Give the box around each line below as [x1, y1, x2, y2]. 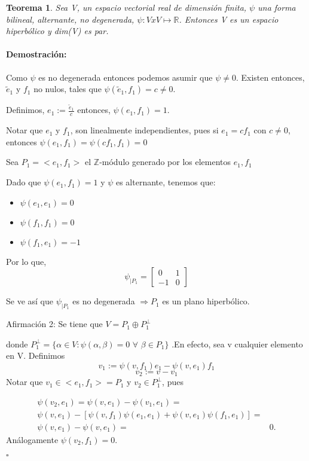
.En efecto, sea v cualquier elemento [172, 337, 303, 350]
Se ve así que [6, 295, 54, 307]
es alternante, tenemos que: [115, 176, 216, 188]
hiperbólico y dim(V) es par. [6, 25, 109, 37]
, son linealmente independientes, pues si [70, 124, 219, 136]
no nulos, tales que [33, 83, 102, 95]
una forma [258, 1, 296, 13]
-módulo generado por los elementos [99, 155, 231, 168]
